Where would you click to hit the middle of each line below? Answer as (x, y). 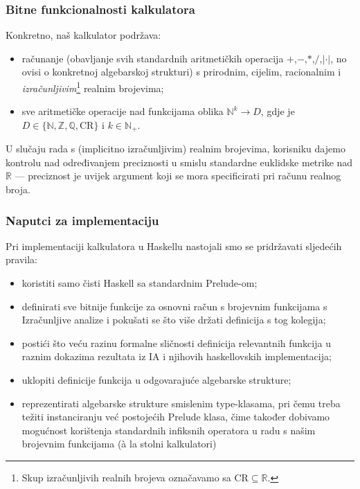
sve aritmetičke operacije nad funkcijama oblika (123, 111)
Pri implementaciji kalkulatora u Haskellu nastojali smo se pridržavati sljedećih (174, 246)
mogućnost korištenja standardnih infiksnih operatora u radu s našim (169, 430)
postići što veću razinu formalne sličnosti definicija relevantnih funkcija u (176, 343)
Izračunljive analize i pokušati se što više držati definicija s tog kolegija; (174, 320)
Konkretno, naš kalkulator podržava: (83, 35)
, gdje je (278, 111)
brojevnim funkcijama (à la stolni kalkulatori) (119, 444)
